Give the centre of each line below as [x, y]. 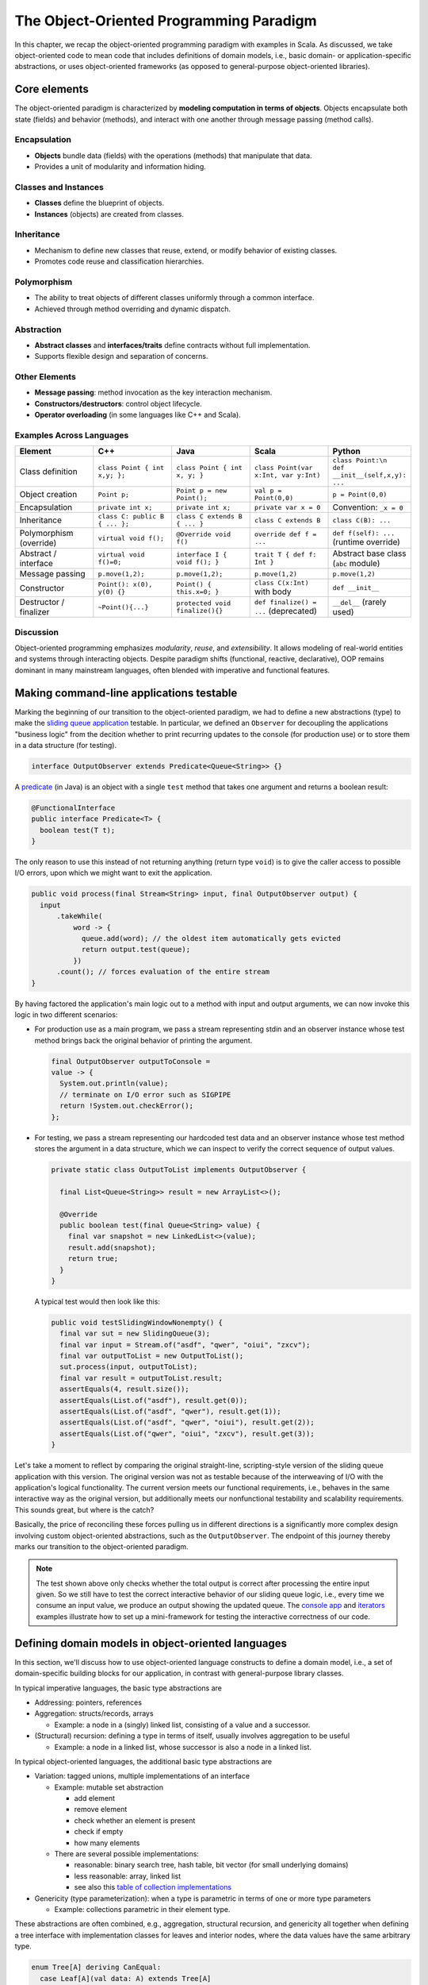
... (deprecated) [285, 611]
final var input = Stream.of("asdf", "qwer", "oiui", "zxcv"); [185, 1345]
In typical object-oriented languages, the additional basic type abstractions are [143, 1761]
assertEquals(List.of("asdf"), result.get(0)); [154, 1400]
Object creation [48, 495]
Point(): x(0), [125, 584]
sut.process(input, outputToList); [129, 1367]
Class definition [49, 472]
